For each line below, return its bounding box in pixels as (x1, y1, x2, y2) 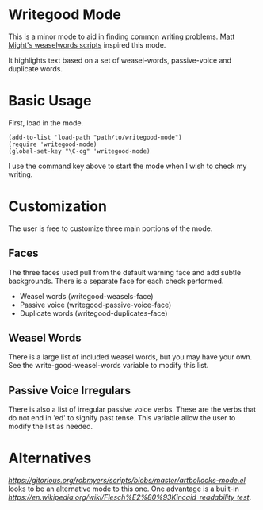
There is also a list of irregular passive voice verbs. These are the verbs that (8, 405, 257, 414)
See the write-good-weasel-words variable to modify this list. (8, 361, 209, 370)
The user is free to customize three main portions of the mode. (8, 224, 213, 233)
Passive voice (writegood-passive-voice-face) (19, 300, 172, 309)
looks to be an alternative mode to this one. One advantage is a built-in (8, 484, 240, 493)
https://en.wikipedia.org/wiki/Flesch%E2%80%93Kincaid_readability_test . (8, 493, 252, 502)
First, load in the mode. (8, 117, 84, 128)
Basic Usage (8, 92, 92, 110)
